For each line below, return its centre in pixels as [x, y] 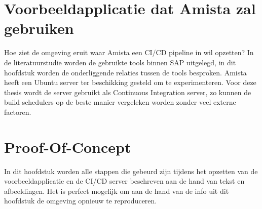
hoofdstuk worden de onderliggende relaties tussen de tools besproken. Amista [125, 72]
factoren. [18, 112]
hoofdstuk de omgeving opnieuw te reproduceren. [81, 201]
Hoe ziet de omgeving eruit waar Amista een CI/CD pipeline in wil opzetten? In [129, 52]
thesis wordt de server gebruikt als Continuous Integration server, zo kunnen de [128, 92]
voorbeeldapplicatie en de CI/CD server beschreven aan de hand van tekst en [124, 181]
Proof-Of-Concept [68, 147]
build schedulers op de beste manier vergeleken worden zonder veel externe [120, 102]
